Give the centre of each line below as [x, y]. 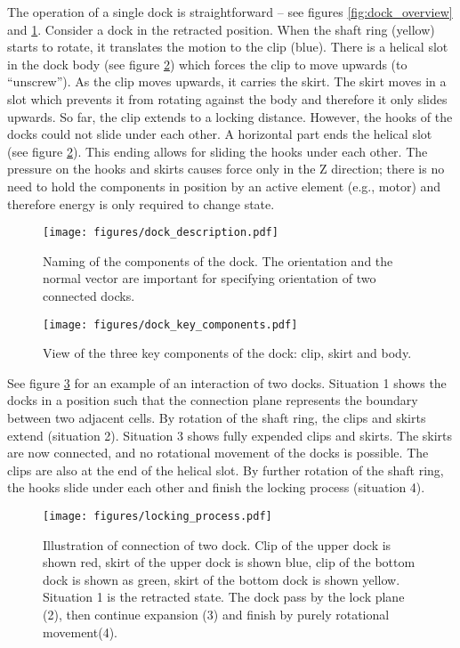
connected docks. [89, 295]
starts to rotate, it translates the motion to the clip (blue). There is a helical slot [228, 47]
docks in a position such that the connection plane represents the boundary [213, 400]
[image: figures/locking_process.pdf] [157, 516]
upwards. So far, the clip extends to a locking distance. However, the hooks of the [230, 116]
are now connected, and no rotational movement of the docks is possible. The [218, 453]
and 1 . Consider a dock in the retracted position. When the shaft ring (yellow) [221, 29]
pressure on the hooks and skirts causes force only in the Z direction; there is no [226, 169]
